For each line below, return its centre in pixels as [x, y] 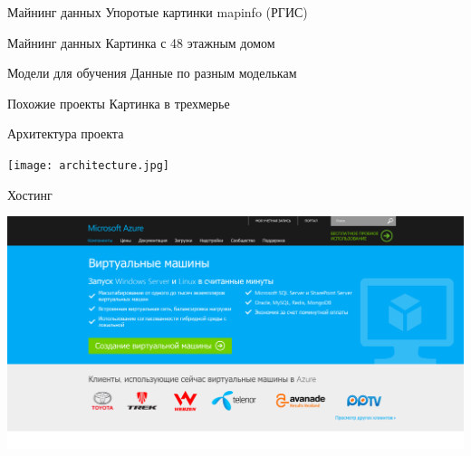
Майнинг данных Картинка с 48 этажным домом [141, 42]
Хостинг [30, 194]
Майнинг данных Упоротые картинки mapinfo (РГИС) [158, 12]
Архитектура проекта [66, 133]
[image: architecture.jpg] [88, 165]
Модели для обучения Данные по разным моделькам [152, 73]
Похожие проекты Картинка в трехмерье [119, 103]
